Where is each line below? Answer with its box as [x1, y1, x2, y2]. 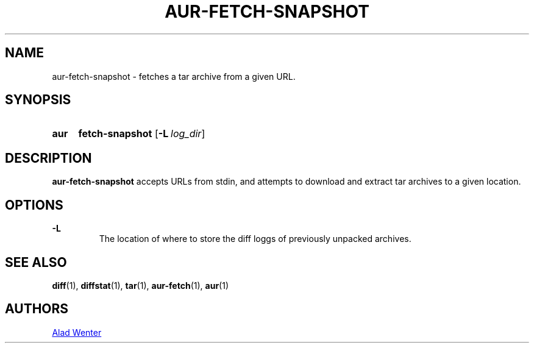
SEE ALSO [5, 254, 67, 270]
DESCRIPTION [5, 150, 92, 166]
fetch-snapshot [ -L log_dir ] [78, 127, 205, 140]
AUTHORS [5, 301, 69, 317]
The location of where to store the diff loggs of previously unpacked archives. [99, 233, 411, 244]
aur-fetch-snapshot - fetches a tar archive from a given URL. [52, 71, 296, 82]
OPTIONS [5, 197, 63, 213]
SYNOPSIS [5, 92, 71, 108]
